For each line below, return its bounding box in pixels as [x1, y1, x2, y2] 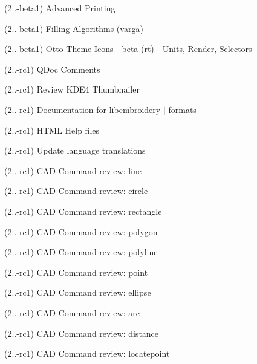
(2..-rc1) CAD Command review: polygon [4, 225, 158, 238]
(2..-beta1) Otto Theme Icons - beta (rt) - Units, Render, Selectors [4, 42, 252, 55]
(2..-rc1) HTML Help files [4, 123, 100, 136]
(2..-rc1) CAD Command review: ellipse [4, 286, 151, 299]
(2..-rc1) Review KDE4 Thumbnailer [4, 83, 140, 96]
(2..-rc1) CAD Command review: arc [4, 306, 140, 319]
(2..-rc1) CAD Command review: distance [4, 327, 159, 339]
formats [168, 103, 197, 115]
